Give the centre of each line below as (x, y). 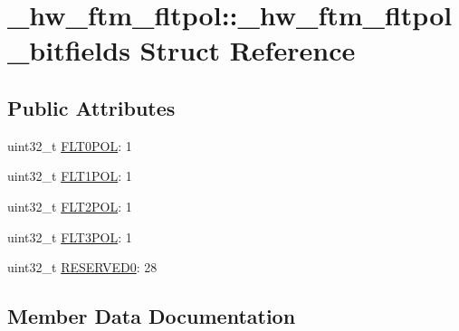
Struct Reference (248, 50)
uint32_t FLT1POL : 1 (70, 176)
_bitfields (69, 50)
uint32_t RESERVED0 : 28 (82, 267)
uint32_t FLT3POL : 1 (70, 236)
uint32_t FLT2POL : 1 (70, 206)
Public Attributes (91, 107)
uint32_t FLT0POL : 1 (70, 145)
